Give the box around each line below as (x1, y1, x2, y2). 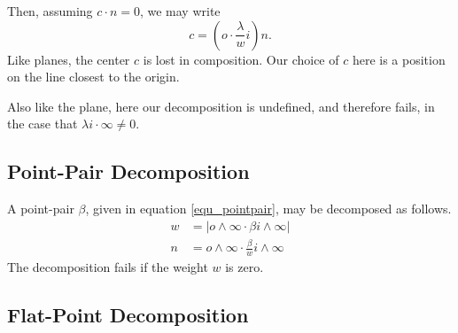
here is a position (352, 50, 446, 68)
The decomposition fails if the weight (7, 257, 208, 275)
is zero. (225, 257, 264, 275)
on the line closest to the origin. (7, 67, 180, 86)
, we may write (139, 2, 221, 19)
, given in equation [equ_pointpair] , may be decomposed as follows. (85, 199, 452, 218)
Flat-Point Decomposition (7, 300, 249, 328)
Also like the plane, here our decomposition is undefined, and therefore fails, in (7, 97, 435, 115)
